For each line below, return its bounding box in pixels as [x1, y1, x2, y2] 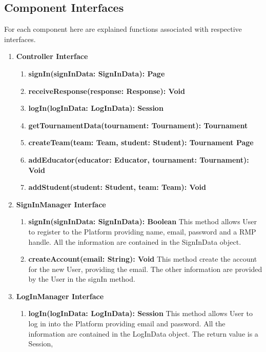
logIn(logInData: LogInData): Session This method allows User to [28, 308, 253, 319]
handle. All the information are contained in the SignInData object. [28, 236, 241, 247]
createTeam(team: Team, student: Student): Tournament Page [28, 137, 254, 148]
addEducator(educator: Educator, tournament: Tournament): [28, 154, 249, 165]
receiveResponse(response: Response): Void [28, 85, 185, 96]
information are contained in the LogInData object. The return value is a [28, 328, 258, 339]
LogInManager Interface [16, 290, 104, 301]
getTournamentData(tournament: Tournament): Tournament [28, 120, 248, 130]
